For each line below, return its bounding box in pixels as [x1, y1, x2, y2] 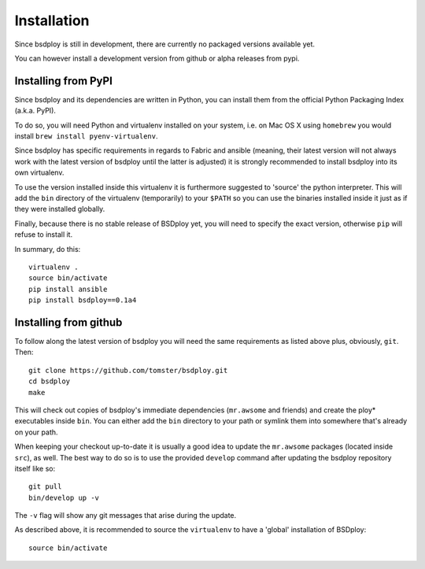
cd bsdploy [28, 377, 71, 386]
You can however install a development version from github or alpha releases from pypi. [14, 54, 300, 63]
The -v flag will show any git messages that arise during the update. [14, 511, 237, 520]
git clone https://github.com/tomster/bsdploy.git [28, 366, 228, 375]
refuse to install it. [14, 230, 73, 239]
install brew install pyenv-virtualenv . [14, 131, 158, 141]
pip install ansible [28, 284, 108, 294]
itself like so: [14, 464, 55, 473]
